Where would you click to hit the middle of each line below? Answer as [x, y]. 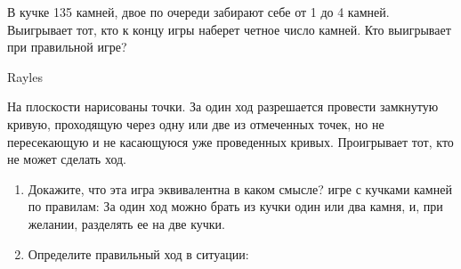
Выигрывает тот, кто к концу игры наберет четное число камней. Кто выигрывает [229, 29]
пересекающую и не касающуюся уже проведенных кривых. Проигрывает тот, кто [230, 141]
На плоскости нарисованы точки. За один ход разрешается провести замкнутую [223, 106]
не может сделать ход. [67, 159]
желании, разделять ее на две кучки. [126, 223]
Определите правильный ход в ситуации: [138, 253]
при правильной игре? [67, 47]
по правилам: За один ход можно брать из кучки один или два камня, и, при [235, 206]
